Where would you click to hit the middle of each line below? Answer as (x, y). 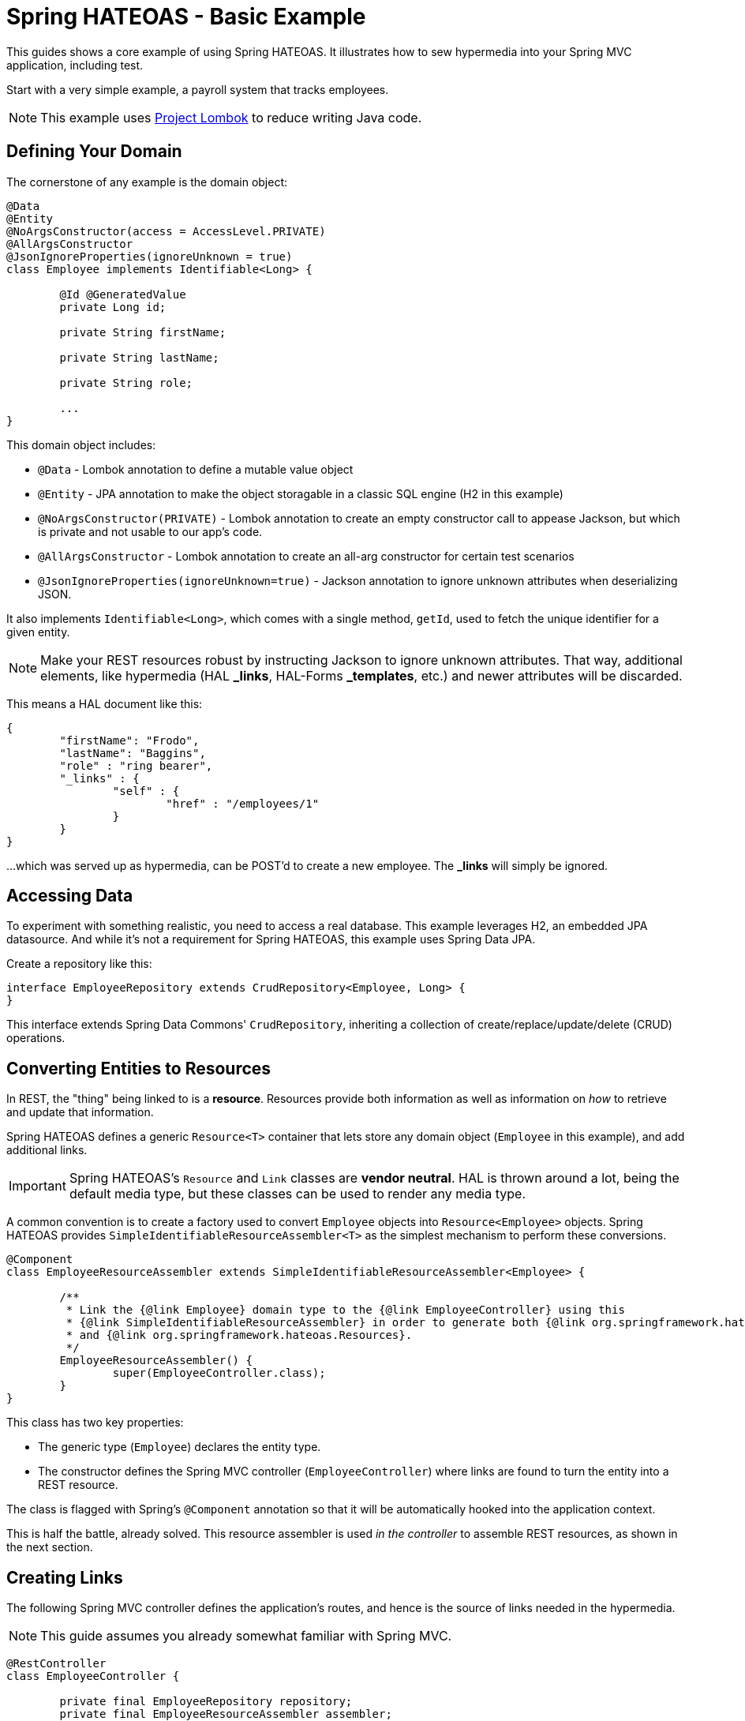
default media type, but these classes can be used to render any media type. (297, 1194)
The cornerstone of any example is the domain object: (147, 182)
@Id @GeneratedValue (123, 294)
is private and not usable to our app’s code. (150, 531)
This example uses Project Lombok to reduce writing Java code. (231, 117)
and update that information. (80, 1112)
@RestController (56, 1664)
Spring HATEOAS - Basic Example (186, 17)
